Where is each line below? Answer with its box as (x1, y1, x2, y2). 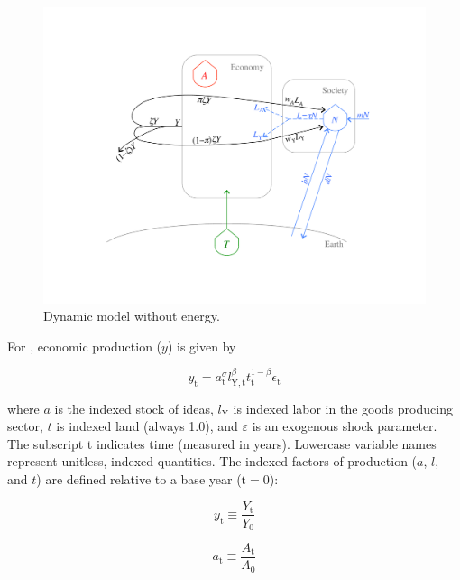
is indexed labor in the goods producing (233, 398, 453, 417)
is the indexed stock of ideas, (54, 398, 214, 417)
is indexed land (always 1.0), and (56, 416, 238, 435)
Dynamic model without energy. (43, 306, 220, 325)
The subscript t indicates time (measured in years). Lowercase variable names (7, 434, 437, 453)
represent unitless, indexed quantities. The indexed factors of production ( (7, 452, 418, 471)
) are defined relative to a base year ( (36, 469, 242, 488)
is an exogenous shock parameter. (252, 416, 437, 435)
